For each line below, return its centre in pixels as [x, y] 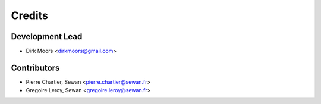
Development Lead [47, 37]
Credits [30, 15]
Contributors [35, 67]
